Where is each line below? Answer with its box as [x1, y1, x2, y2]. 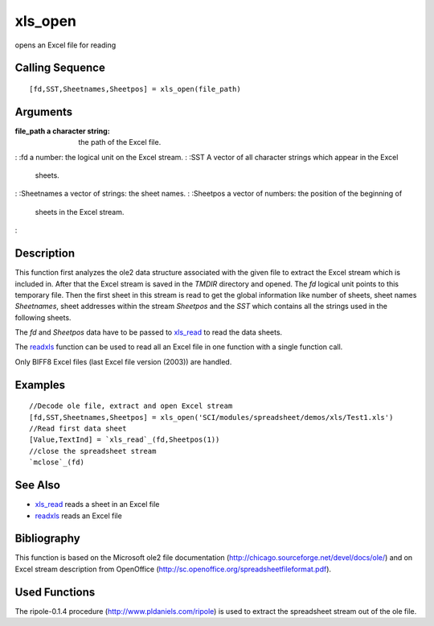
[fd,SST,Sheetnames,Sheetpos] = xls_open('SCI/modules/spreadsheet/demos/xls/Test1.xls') [29, 413, 394, 422]
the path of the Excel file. [78, 138, 162, 147]
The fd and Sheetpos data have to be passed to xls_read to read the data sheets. [14, 327, 283, 337]
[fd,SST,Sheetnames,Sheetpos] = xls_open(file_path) [29, 84, 241, 93]
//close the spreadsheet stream [29, 447, 157, 455]
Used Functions [14, 585, 96, 599]
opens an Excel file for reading [14, 40, 117, 50]
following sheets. [14, 312, 72, 322]
